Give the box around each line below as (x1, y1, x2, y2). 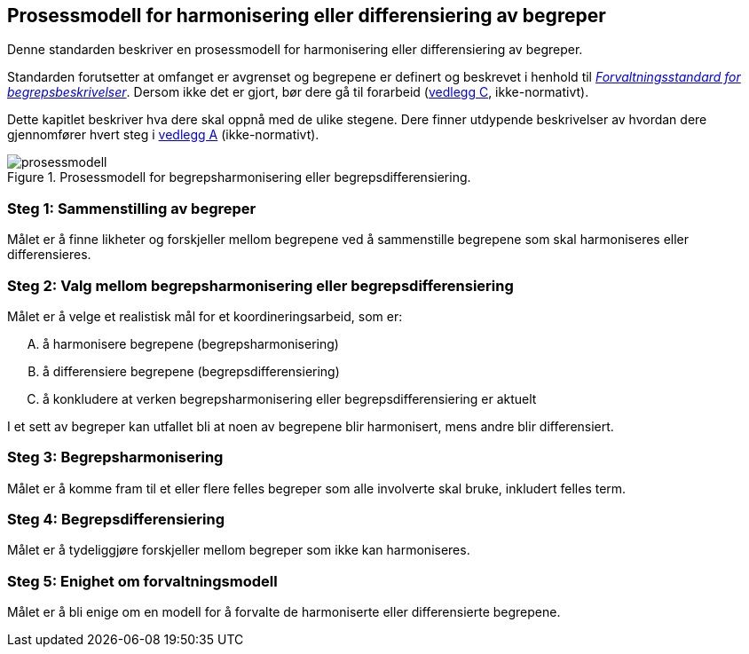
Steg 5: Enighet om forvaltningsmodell (7, 571, 278, 590)
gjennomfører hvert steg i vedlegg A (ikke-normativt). (7, 127, 319, 143)
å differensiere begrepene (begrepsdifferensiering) (43, 363, 340, 379)
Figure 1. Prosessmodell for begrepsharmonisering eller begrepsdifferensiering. (7, 169, 471, 185)
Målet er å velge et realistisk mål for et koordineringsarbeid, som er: (7, 308, 403, 324)
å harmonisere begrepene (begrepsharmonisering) (43, 335, 339, 351)
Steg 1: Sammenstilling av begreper (7, 199, 256, 217)
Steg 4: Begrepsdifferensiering (7, 510, 225, 529)
